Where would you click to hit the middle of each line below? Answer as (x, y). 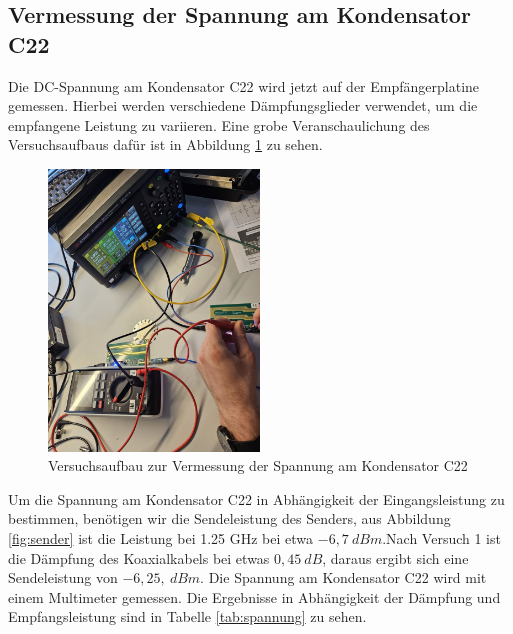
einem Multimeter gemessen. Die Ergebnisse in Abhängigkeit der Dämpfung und (254, 596)
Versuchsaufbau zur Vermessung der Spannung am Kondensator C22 (258, 465)
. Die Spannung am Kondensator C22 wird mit (343, 577)
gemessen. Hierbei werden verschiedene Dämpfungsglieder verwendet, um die (243, 105)
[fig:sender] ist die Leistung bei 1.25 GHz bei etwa (161, 538)
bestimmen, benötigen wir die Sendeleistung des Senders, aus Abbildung (229, 518)
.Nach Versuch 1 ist (441, 538)
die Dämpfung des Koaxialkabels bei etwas (139, 557)
